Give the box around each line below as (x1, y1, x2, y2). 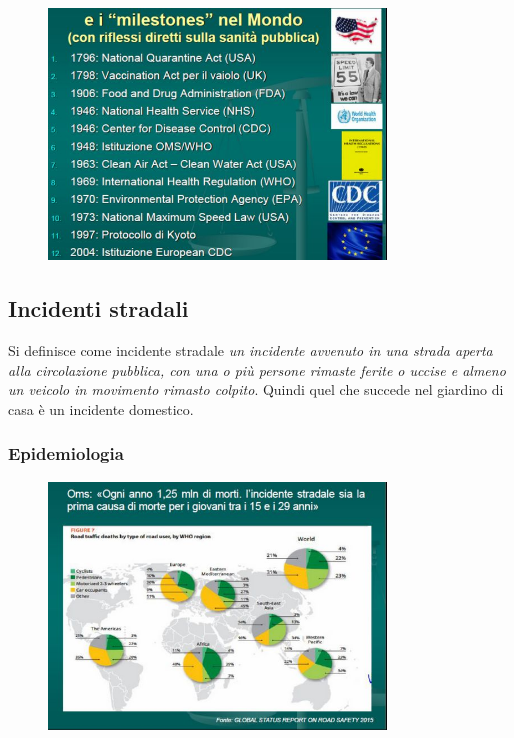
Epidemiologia (8, 441, 124, 466)
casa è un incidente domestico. (8, 398, 194, 419)
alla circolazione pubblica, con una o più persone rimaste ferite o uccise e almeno (8, 359, 506, 380)
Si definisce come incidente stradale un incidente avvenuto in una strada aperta (8, 339, 493, 360)
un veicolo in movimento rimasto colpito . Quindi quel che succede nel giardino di (8, 379, 504, 400)
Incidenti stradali (8, 293, 189, 324)
